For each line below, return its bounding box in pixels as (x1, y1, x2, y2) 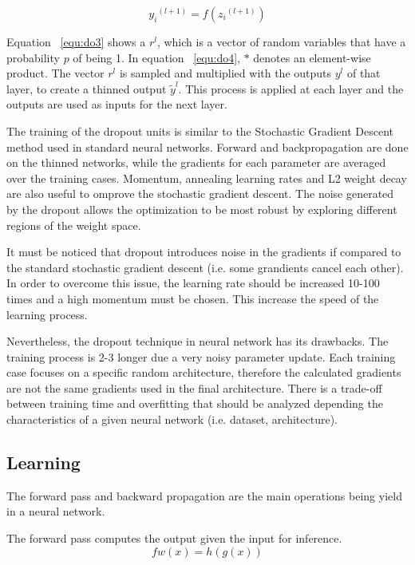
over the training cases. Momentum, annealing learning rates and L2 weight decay (6, 169, 407, 186)
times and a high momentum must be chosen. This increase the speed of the (6, 290, 379, 306)
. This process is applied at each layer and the (178, 80, 404, 97)
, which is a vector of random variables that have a (156, 34, 406, 49)
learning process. (6, 306, 88, 322)
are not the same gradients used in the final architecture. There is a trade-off (6, 379, 382, 396)
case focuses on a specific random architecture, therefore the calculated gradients (6, 364, 401, 381)
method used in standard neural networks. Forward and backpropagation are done (6, 138, 409, 155)
